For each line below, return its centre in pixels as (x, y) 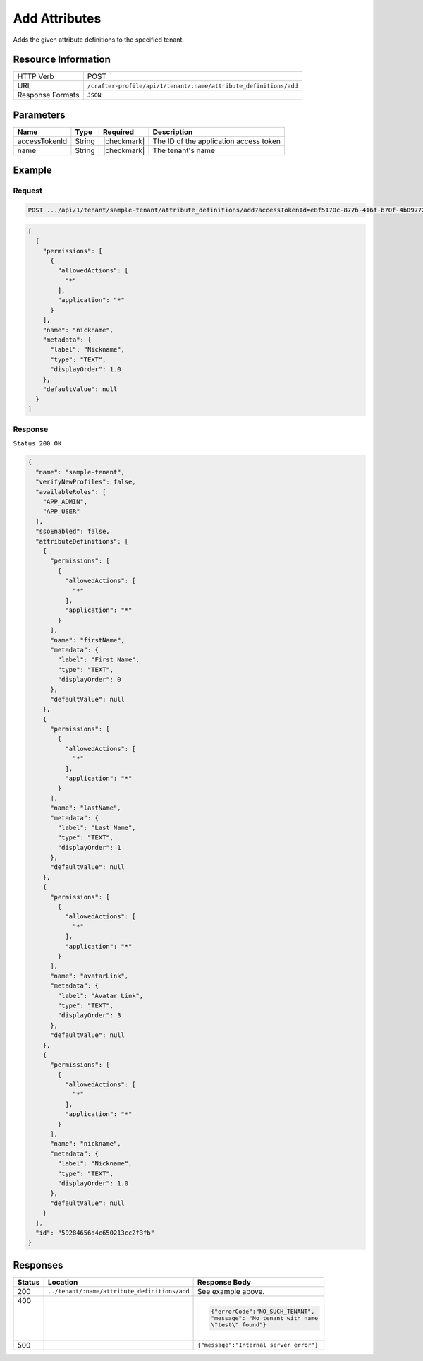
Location (63, 1282)
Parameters (39, 115)
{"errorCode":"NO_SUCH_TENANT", (263, 1312)
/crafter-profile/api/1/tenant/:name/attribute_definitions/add (192, 86)
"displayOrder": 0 (89, 680)
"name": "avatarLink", (90, 976)
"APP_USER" (61, 511)
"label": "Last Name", (97, 827)
